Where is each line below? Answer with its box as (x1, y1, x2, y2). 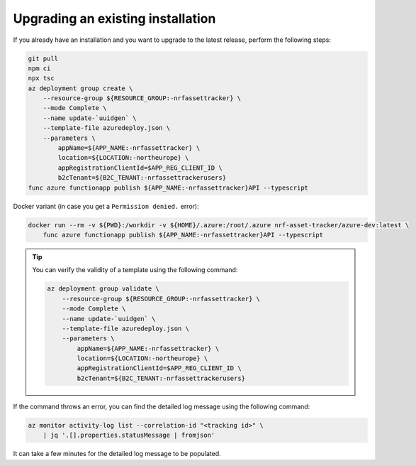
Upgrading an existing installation (13, 11, 216, 26)
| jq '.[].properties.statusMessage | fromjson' (43, 431, 215, 440)
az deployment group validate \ (47, 285, 159, 293)
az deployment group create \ (28, 84, 133, 92)
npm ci (28, 64, 51, 72)
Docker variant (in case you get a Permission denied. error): (13, 202, 199, 210)
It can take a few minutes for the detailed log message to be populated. (13, 450, 221, 458)
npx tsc (28, 75, 55, 82)
